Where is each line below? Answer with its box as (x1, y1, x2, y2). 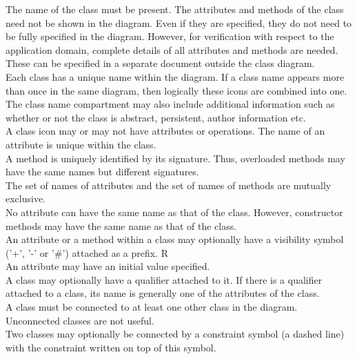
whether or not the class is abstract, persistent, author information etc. (6, 110, 306, 124)
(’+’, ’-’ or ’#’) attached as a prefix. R (6, 245, 169, 260)
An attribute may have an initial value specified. (6, 259, 210, 273)
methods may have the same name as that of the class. (6, 218, 237, 233)
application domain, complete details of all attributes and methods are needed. (6, 42, 338, 57)
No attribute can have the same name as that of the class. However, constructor (6, 204, 343, 219)
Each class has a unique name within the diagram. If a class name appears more (6, 69, 345, 84)
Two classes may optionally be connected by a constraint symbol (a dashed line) (6, 327, 345, 341)
